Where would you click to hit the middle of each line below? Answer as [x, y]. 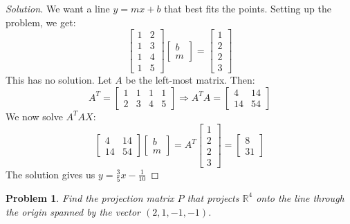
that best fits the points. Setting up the [248, 8]
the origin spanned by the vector [73, 211]
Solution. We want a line [58, 8]
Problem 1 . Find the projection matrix [90, 197]
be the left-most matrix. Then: [190, 80]
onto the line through [300, 197]
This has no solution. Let [59, 80]
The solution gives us [50, 174]
